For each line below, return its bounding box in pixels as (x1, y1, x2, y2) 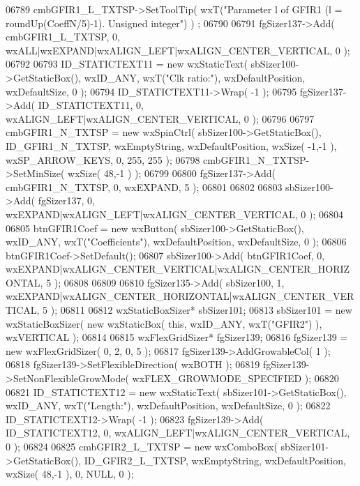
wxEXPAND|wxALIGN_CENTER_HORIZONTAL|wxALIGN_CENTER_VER (6, 289, 354, 303)
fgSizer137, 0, (38, 193, 96, 208)
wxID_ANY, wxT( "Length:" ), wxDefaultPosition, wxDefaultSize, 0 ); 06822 (6, 398, 331, 413)
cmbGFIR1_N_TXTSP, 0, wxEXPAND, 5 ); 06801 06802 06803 (6, 179, 283, 194)
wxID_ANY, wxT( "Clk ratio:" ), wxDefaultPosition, (84, 70, 306, 84)
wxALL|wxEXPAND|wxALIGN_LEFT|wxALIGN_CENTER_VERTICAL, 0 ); (6, 43, 350, 57)
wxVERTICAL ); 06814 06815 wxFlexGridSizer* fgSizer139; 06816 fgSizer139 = (6, 330, 348, 344)
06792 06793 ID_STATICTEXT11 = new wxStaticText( (6, 56, 248, 71)
